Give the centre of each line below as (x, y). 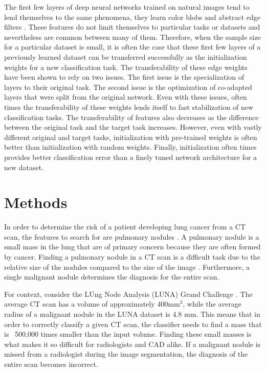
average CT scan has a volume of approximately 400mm (92, 304)
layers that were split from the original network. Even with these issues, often (126, 97)
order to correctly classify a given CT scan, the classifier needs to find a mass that (133, 324)
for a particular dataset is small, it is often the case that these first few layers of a (132, 47)
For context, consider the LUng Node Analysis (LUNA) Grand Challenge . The (128, 294)
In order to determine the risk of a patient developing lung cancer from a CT (125, 227)
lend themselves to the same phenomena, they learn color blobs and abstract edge (132, 17)
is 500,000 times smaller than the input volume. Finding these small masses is (128, 334)
